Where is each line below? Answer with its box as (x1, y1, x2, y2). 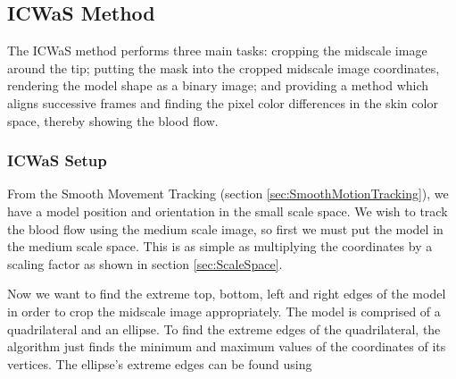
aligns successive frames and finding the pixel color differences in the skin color (7, 93, 438, 112)
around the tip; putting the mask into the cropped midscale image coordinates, (7, 58, 440, 77)
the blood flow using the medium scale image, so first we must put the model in (7, 219, 444, 238)
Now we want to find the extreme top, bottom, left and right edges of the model (7, 284, 446, 303)
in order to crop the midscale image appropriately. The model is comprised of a (7, 301, 441, 320)
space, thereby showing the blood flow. (7, 111, 219, 130)
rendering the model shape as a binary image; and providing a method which (7, 76, 429, 95)
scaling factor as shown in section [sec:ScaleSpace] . (7, 254, 283, 273)
